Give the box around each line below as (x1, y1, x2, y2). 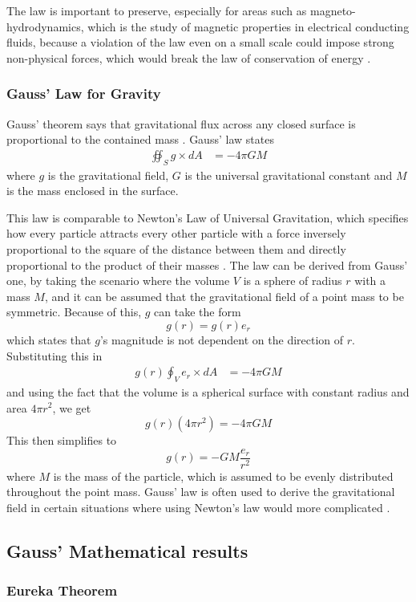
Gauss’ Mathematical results (6, 538, 248, 563)
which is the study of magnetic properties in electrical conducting (87, 18, 410, 35)
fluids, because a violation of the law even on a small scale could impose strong (6, 34, 394, 51)
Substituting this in (6, 347, 103, 364)
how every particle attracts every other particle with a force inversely (6, 225, 346, 242)
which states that (6, 331, 91, 348)
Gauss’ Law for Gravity (6, 83, 161, 104)
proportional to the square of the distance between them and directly (6, 240, 346, 257)
